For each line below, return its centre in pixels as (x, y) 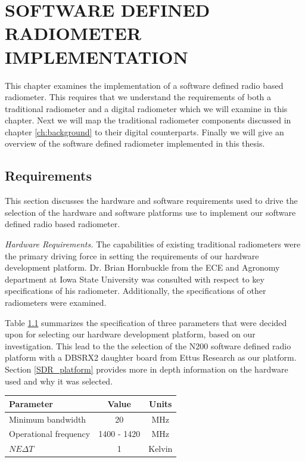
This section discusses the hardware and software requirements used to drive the (151, 201)
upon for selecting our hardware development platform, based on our (130, 334)
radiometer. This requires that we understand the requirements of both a (138, 97)
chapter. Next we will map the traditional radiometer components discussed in (148, 120)
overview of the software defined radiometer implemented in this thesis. (135, 143)
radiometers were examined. (56, 303)
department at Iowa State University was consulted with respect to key (135, 279)
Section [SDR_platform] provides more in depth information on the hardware (147, 369)
